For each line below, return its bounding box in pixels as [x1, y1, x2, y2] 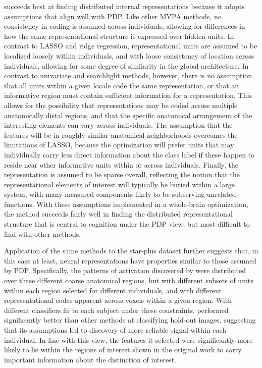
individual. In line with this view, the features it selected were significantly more [4, 334, 253, 345]
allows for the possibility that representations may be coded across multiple [4, 99, 238, 110]
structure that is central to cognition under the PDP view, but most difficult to [4, 219, 250, 229]
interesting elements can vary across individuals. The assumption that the [4, 120, 233, 130]
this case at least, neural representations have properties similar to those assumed [4, 255, 256, 266]
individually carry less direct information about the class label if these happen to [4, 149, 255, 160]
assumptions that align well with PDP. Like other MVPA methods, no [4, 11, 222, 21]
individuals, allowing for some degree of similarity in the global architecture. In [4, 60, 249, 71]
